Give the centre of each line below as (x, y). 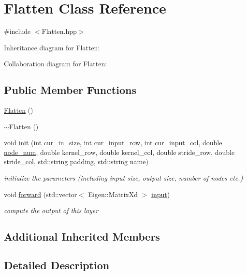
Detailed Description (57, 265)
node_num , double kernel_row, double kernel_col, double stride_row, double (119, 152)
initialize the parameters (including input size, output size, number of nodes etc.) (123, 178)
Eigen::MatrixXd (113, 194)
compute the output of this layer (51, 210)
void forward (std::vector (41, 194)
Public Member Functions (70, 90)
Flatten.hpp (59, 31)
